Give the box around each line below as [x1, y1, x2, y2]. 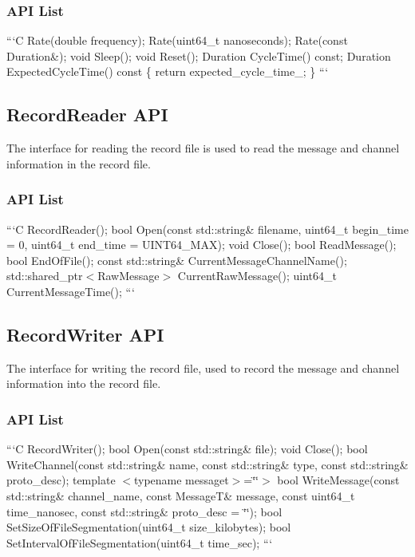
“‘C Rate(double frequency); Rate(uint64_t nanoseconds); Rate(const [6, 32, 348, 49]
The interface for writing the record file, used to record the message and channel [6, 359, 400, 376]
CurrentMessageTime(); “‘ [6, 282, 135, 299]
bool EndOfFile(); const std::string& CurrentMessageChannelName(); [6, 251, 347, 268]
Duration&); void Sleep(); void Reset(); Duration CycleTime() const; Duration [6, 47, 391, 64]
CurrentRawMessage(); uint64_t [177, 267, 337, 284]
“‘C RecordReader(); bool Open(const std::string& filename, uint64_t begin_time [6, 220, 409, 237]
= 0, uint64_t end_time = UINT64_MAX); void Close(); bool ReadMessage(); [6, 236, 397, 253]
